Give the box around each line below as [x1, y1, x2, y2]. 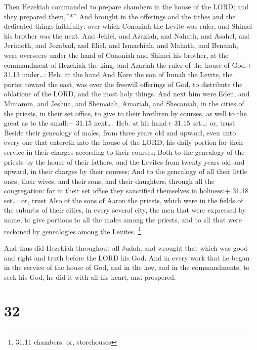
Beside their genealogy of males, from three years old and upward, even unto [4, 127, 236, 137]
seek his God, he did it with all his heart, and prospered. [4, 271, 176, 282]
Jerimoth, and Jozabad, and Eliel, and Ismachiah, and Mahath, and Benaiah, [4, 40, 238, 50]
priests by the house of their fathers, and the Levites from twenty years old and [4, 156, 245, 167]
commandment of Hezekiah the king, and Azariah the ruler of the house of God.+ [4, 59, 253, 70]
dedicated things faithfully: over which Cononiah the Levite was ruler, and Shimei [4, 21, 252, 31]
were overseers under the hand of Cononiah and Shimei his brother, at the [4, 49, 229, 60]
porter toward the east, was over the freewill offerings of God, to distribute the [4, 79, 243, 89]
